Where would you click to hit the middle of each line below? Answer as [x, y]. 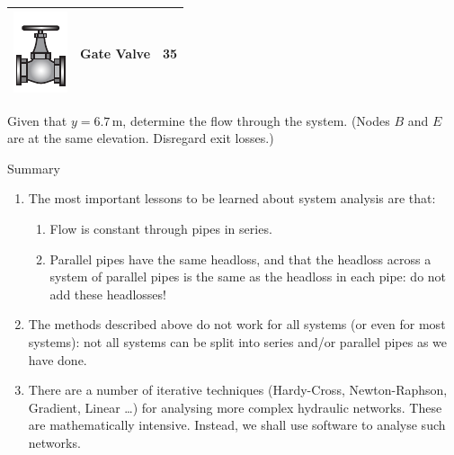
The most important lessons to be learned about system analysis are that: [232, 198]
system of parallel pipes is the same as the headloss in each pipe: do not [248, 277]
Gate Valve [116, 53]
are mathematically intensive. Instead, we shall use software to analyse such [237, 425]
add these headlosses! [108, 294]
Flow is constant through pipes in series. [161, 228]
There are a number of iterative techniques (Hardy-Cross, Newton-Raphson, [238, 390]
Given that [37, 120]
